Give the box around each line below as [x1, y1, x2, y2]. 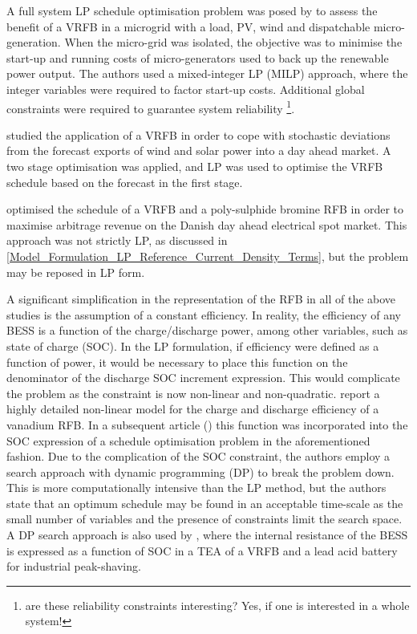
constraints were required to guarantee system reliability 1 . [6, 97, 295, 116]
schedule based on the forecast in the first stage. [6, 173, 243, 190]
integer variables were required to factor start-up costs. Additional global [6, 80, 365, 97]
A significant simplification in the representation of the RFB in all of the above [6, 291, 396, 307]
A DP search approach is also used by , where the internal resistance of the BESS [6, 526, 408, 543]
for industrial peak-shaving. [6, 558, 141, 575]
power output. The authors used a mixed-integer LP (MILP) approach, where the [6, 65, 408, 82]
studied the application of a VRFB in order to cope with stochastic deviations [6, 126, 391, 143]
